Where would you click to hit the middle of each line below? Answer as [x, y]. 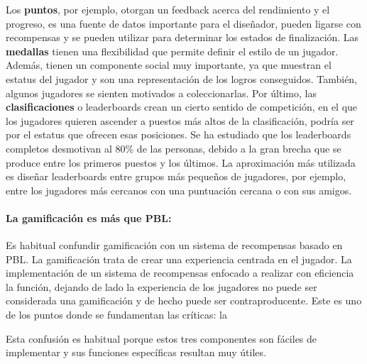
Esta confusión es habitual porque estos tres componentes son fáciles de [161, 338]
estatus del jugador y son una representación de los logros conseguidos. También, [182, 78]
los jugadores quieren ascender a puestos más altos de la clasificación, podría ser [180, 120]
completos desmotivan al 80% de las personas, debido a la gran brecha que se [174, 148]
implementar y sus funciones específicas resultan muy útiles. [136, 352]
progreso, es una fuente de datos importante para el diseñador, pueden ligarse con [183, 23]
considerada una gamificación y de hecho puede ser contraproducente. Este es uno [184, 300]
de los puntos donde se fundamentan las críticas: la [116, 315]
